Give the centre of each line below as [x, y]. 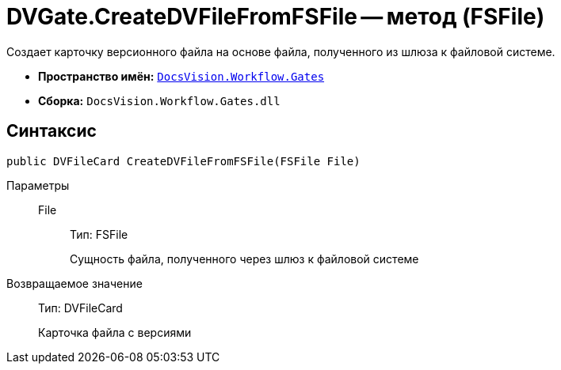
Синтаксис [52, 131]
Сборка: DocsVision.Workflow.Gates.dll [159, 100]
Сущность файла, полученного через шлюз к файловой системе [244, 259]
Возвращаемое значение [74, 283]
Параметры [38, 185]
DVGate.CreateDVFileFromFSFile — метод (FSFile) [276, 17]
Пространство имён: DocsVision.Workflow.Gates [181, 76]
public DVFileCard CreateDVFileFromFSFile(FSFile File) [183, 161]
